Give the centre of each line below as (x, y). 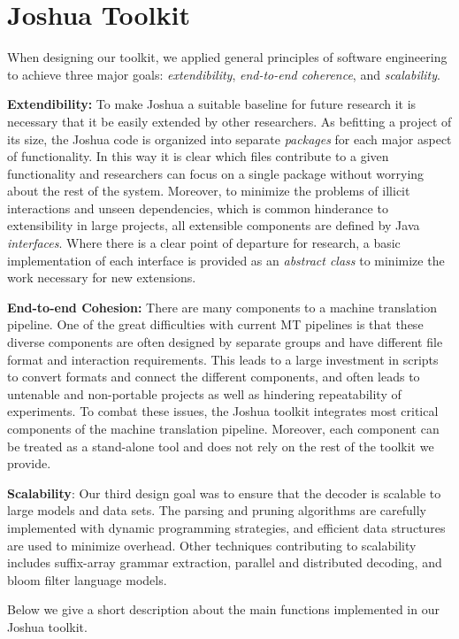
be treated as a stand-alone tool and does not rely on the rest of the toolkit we (221, 446)
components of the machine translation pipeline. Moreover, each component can (223, 428)
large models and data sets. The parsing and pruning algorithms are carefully (217, 510)
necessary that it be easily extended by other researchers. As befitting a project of (229, 121)
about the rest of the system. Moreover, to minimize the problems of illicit (209, 191)
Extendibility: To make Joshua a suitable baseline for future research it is (212, 104)
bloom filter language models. (87, 579)
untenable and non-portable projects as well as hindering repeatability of (204, 393)
